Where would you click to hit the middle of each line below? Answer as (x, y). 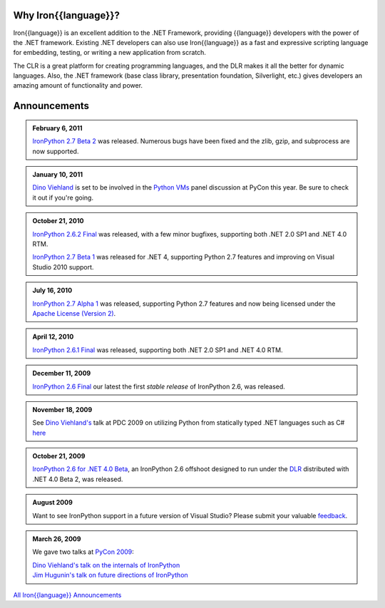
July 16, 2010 (52, 290)
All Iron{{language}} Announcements (67, 594)
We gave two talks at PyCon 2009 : (83, 552)
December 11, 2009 (62, 373)
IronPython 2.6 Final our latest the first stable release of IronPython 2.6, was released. (159, 386)
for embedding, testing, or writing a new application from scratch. (110, 53)
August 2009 (52, 503)
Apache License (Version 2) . (74, 313)
